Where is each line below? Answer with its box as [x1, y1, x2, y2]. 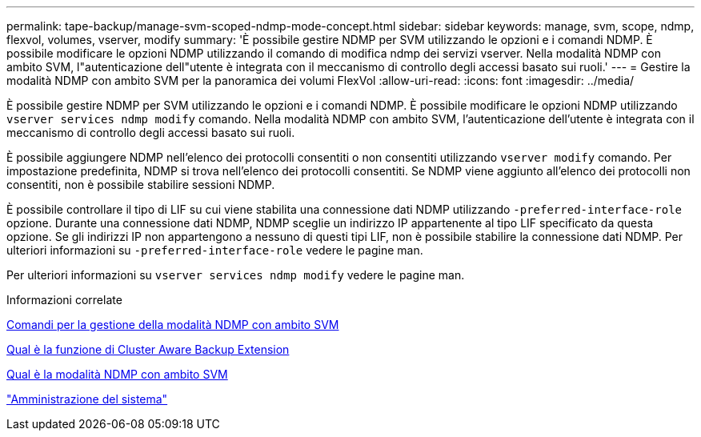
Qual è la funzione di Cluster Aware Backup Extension [6, 343, 290, 356]
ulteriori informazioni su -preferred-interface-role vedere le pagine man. [6, 243, 423, 257]
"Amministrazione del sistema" [6, 392, 168, 406]
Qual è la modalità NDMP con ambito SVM [6, 367, 228, 381]
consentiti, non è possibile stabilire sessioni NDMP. [6, 178, 275, 191]
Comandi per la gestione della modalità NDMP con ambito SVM [6, 318, 339, 331]
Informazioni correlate [6, 293, 122, 307]
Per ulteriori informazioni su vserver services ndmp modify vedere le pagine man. [6, 268, 465, 282]
